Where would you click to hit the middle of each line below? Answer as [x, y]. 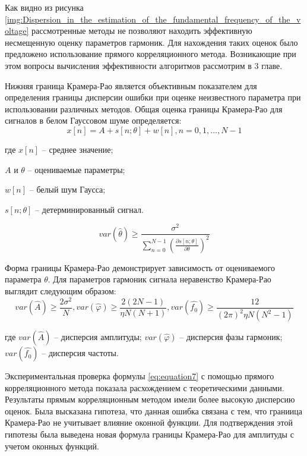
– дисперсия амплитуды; [98, 337]
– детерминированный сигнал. [89, 209]
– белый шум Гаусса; [67, 189]
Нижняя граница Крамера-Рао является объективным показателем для [131, 85]
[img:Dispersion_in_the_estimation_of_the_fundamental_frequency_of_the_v [153, 19]
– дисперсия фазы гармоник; [231, 337]
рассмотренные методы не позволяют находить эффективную [142, 31]
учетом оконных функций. [52, 446]
